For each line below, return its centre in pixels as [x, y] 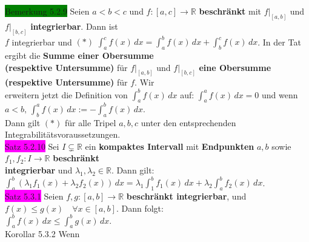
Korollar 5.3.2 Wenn [42, 234]
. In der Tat [279, 42]
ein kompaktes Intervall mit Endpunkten [170, 146]
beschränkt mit [230, 11]
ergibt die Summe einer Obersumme [79, 55]
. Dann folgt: [140, 208]
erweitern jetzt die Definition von [66, 94]
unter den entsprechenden [188, 122]
